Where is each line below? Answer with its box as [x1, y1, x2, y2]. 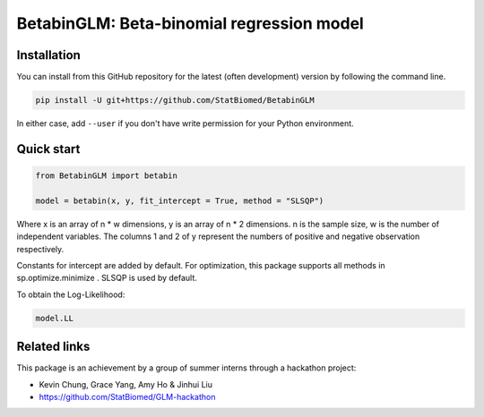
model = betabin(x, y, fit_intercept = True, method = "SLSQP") [35, 195, 324, 206]
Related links [16, 339, 91, 354]
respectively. [16, 243, 65, 254]
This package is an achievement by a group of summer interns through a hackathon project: [16, 362, 357, 373]
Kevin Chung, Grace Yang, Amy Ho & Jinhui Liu [39, 379, 213, 389]
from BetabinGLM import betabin [35, 171, 178, 181]
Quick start [16, 141, 81, 157]
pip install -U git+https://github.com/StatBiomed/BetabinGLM [35, 95, 315, 106]
